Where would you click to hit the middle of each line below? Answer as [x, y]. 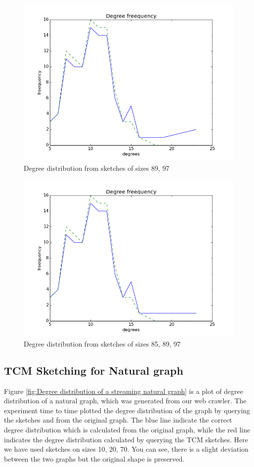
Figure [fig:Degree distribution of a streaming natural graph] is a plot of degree [124, 391]
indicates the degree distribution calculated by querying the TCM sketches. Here [126, 439]
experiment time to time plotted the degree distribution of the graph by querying [127, 410]
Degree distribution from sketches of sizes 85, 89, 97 [102, 343]
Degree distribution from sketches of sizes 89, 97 [97, 168]
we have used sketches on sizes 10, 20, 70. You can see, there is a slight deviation [126, 449]
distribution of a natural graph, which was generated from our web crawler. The [125, 401]
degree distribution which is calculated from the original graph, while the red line [127, 429]
